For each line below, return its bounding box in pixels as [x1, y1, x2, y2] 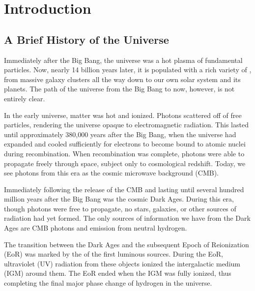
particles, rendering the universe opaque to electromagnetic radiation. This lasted [4, 119, 249, 130]
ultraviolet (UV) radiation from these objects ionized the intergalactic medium [4, 258, 240, 268]
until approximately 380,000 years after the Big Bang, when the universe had [4, 129, 236, 139]
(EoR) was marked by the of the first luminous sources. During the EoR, [4, 249, 224, 259]
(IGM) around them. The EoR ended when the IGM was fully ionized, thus [4, 268, 231, 278]
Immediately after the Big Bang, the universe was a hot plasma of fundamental [4, 55, 243, 65]
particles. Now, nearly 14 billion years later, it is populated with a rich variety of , [4, 64, 252, 75]
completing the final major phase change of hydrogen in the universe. [4, 278, 212, 288]
